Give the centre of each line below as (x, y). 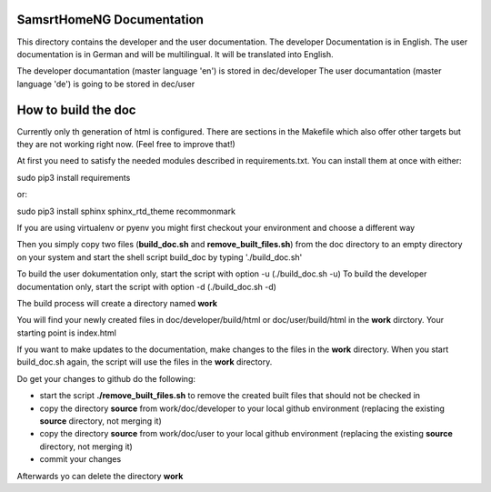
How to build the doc (76, 110)
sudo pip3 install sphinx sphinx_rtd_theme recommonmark (126, 211)
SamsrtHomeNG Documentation (110, 20)
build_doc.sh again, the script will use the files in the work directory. (145, 362)
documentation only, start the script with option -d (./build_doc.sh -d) (147, 286)
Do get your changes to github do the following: (106, 378)
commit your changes (80, 459)
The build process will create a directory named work (117, 303)
